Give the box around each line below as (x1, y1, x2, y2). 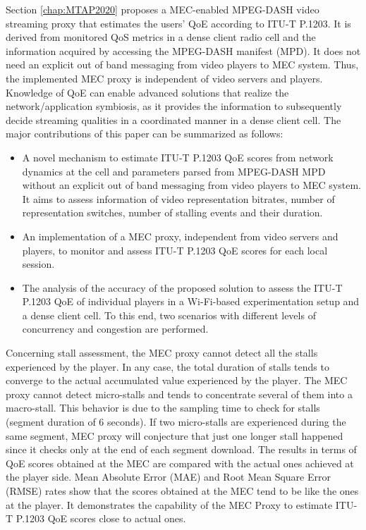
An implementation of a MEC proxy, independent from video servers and (22, 228, 338, 243)
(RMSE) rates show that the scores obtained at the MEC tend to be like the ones (6, 483, 359, 498)
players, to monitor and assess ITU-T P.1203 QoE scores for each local (22, 242, 328, 257)
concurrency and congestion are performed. (22, 321, 209, 336)
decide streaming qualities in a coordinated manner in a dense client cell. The (6, 112, 341, 127)
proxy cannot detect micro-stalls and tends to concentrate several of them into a (6, 386, 353, 401)
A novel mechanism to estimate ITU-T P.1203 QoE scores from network (22, 149, 334, 164)
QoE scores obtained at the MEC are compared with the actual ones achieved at (6, 455, 354, 470)
